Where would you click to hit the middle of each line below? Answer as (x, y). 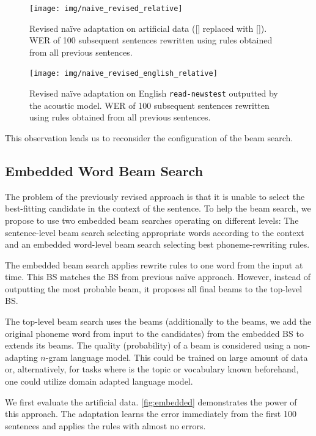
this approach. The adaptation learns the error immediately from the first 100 (151, 414)
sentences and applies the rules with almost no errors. (105, 425)
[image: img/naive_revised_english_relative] (123, 74)
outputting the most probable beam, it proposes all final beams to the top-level (154, 288)
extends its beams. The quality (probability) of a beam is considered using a (148, 345)
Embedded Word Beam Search (104, 170)
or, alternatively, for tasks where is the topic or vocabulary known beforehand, (152, 369)
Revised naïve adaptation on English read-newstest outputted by (154, 93)
